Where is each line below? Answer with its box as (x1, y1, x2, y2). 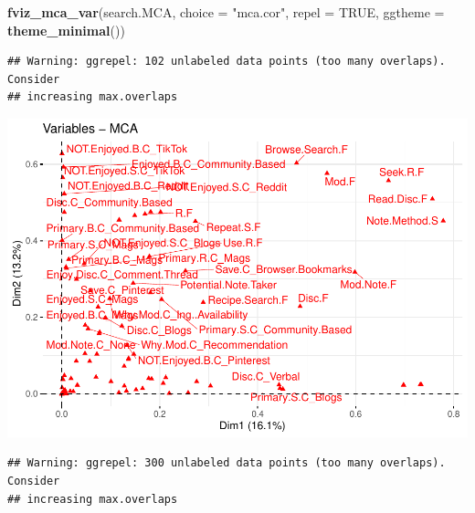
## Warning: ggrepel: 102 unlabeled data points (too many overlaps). (7, 55, 446, 68)
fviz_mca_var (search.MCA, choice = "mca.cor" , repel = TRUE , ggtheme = (7, 3, 445, 21)
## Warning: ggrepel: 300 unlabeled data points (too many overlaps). (7, 456, 446, 470)
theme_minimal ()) (7, 20, 125, 39)
